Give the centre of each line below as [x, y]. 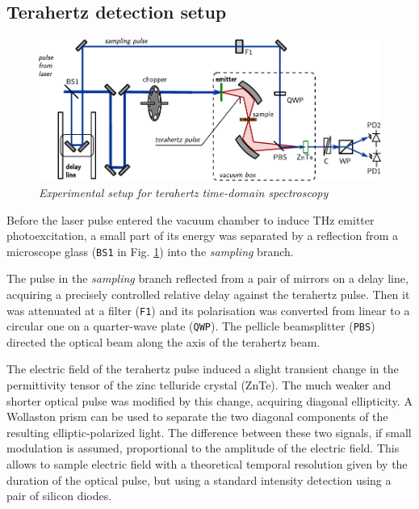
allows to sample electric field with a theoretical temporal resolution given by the [207, 464]
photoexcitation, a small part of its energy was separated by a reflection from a [203, 236]
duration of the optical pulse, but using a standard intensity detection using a [199, 480]
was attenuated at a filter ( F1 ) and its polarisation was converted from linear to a [208, 310]
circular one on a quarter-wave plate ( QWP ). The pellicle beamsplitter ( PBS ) [191, 326]
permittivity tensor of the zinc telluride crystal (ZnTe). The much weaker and [199, 385]
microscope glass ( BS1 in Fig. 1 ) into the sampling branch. [150, 251]
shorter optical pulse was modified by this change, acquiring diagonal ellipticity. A [209, 400]
